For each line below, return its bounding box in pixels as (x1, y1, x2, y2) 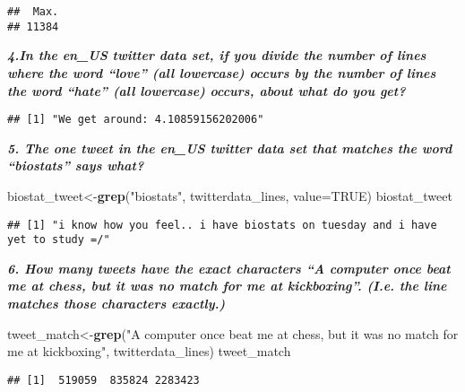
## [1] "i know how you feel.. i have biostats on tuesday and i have (7, 218, 437, 231)
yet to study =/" (7, 233, 110, 247)
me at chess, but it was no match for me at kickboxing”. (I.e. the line (7, 276, 447, 295)
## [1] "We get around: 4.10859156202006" (7, 113, 264, 126)
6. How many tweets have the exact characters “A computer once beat (7, 258, 451, 277)
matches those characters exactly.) (7, 294, 226, 313)
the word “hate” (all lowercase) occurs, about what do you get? (7, 81, 406, 100)
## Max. (7, 5, 59, 18)
